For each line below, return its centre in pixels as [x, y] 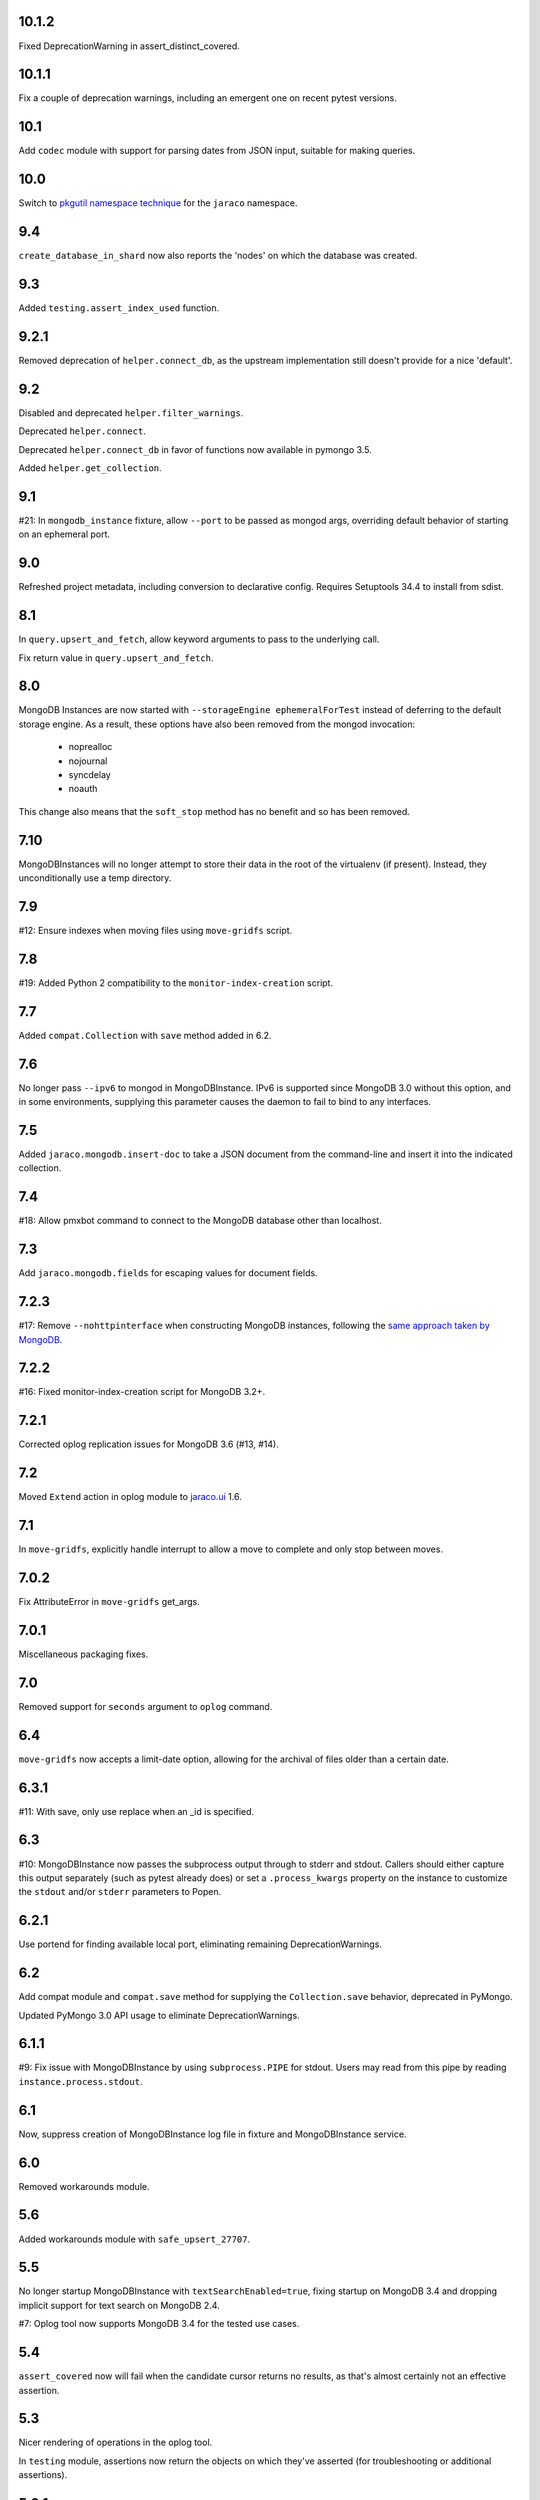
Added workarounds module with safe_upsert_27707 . [134, 2239]
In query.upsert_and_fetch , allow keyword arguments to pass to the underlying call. [199, 639]
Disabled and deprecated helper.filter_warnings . [131, 412]
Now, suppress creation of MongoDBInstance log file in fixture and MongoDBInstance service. [212, 2134]
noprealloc [90, 747]
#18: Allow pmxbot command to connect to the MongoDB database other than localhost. [200, 1221]
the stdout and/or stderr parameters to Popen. [120, 1892]
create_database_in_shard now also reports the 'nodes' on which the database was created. [218, 256]
